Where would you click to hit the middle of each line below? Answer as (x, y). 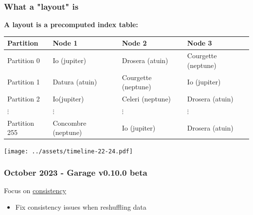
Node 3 (199, 43)
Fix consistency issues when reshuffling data (81, 207)
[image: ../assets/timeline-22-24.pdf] (68, 152)
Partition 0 (24, 60)
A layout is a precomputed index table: (71, 25)
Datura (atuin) (75, 82)
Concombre (70, 123)
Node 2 (134, 43)
